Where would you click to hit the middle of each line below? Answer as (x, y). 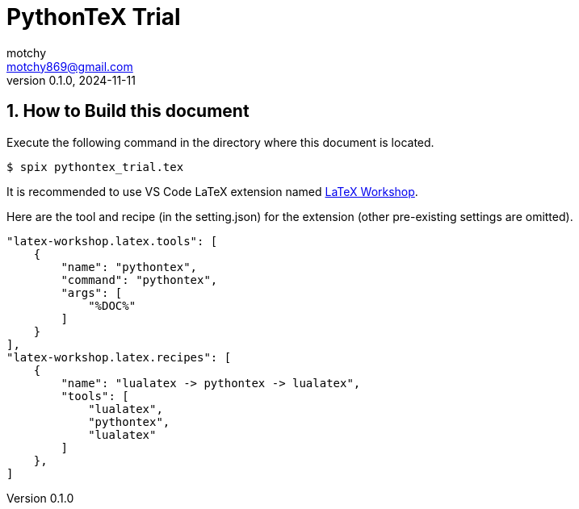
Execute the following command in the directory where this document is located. (220, 142)
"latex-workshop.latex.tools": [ (112, 241)
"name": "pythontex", (129, 267)
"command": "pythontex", (139, 280)
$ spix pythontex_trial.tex (95, 167)
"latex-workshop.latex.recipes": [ (119, 357)
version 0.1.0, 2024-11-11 (71, 80)
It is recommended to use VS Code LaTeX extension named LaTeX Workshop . (212, 191)
